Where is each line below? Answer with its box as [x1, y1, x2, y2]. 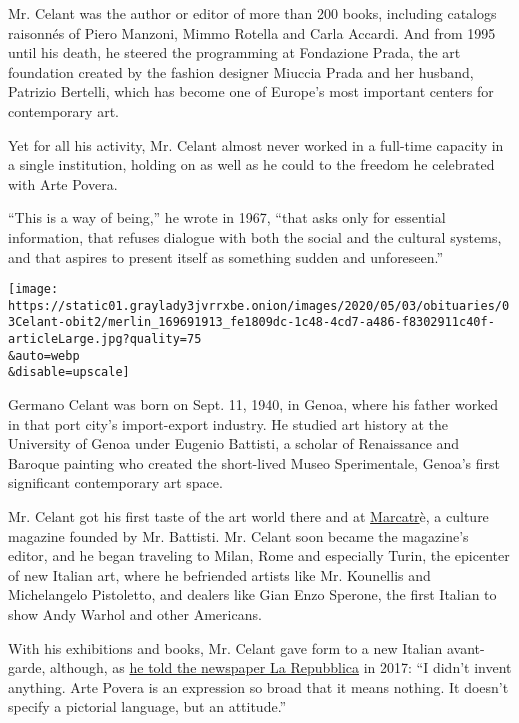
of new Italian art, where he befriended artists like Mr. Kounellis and [8, 564, 431, 585]
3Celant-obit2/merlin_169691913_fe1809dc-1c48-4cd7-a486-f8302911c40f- [8, 315, 495, 330]
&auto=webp [8, 348, 80, 363]
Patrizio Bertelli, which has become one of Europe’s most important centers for [8, 81, 494, 102]
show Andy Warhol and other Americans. [8, 604, 262, 624]
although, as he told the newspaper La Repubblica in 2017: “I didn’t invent [50, 657, 512, 678]
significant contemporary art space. [8, 472, 223, 493]
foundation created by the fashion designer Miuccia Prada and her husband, [8, 61, 474, 82]
